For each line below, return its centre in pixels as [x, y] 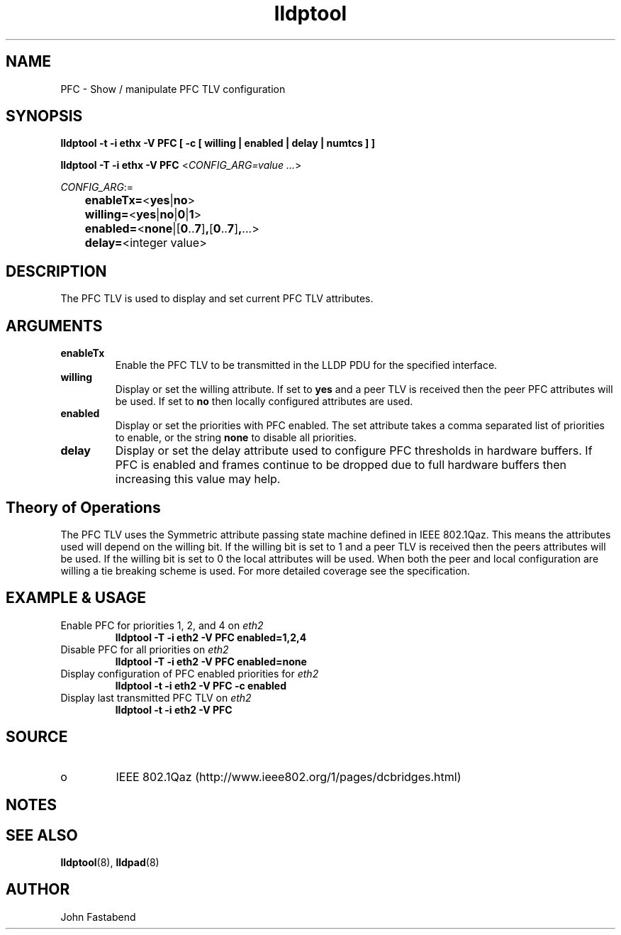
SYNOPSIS [44, 116]
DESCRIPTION [56, 271]
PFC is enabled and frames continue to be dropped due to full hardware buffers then [341, 465]
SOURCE [37, 737]
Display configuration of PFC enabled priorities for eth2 [190, 673]
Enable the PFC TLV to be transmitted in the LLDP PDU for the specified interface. [306, 365]
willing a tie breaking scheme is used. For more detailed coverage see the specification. [265, 570]
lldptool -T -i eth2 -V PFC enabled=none [211, 661]
